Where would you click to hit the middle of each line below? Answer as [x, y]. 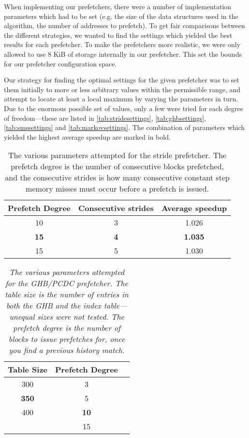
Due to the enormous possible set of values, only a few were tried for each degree [124, 108]
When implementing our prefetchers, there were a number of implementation [118, 6]
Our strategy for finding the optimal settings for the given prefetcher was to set [122, 80]
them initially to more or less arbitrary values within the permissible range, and [122, 89]
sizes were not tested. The [81, 317]
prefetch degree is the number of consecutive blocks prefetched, [117, 166]
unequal [22, 317]
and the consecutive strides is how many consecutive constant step [117, 178]
